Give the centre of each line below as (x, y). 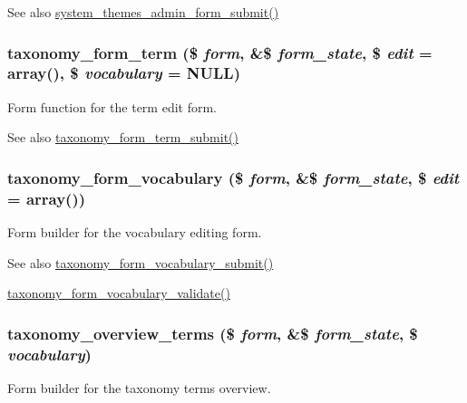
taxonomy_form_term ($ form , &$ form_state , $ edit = (220, 52)
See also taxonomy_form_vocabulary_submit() (141, 262)
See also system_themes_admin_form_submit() (143, 12)
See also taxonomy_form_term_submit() (123, 137)
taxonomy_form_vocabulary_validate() (119, 293)
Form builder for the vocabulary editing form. (135, 232)
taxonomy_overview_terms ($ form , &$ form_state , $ (213, 333)
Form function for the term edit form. (112, 106)
